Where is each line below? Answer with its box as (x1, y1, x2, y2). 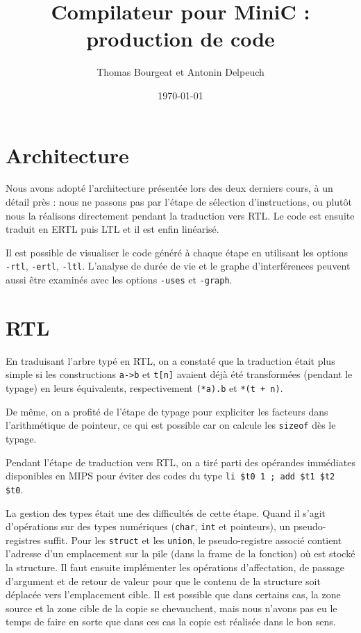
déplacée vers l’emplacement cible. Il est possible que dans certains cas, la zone (6, 587, 341, 602)
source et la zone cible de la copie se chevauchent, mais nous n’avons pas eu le (6, 600, 337, 615)
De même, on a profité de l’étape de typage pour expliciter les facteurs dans (6, 404, 328, 418)
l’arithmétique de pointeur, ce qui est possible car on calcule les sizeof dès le (6, 418, 336, 432)
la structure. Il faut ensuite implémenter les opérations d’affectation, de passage (6, 560, 344, 574)
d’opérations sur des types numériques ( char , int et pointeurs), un (6, 519, 291, 534)
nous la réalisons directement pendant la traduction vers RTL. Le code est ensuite (6, 208, 355, 222)
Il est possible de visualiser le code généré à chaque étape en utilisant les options (6, 245, 348, 259)
